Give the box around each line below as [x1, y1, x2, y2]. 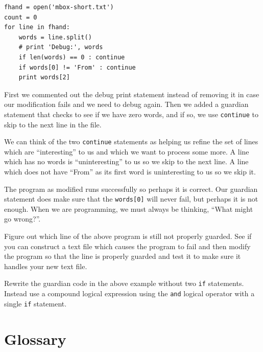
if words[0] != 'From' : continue [18, 63, 136, 71]
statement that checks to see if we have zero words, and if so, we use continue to [4, 108, 258, 119]
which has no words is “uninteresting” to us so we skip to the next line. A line [4, 156, 249, 167]
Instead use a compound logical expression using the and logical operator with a [4, 288, 255, 299]
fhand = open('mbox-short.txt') [4, 4, 114, 11]
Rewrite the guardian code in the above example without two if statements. [4, 278, 244, 289]
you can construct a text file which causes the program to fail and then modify [4, 240, 251, 251]
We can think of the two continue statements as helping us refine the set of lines [4, 136, 258, 147]
